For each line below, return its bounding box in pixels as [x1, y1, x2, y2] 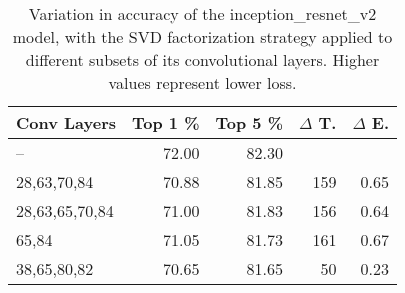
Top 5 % [215, 111, 284, 134]
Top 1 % [132, 111, 200, 134]
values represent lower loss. [108, 71, 297, 94]
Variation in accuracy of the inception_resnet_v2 [28, 2, 377, 25]
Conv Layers [16, 111, 117, 134]
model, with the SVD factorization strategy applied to [12, 25, 393, 48]
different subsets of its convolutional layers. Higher [25, 48, 380, 71]
